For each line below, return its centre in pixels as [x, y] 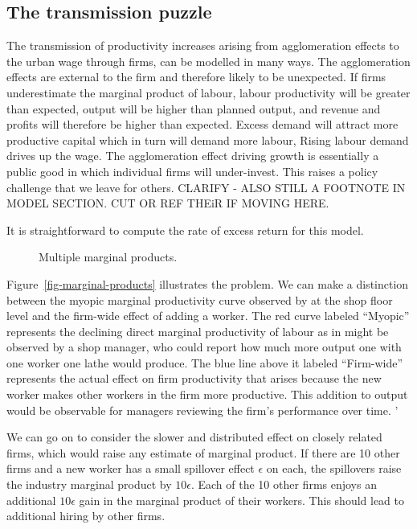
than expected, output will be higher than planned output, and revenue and [194, 108]
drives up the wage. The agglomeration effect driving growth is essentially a [193, 156]
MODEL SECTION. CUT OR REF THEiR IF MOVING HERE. [168, 203]
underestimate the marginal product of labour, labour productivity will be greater [208, 92]
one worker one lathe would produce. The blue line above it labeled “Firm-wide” [205, 362]
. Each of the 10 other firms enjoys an [284, 484]
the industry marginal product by [89, 484]
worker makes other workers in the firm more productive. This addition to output [207, 394]
